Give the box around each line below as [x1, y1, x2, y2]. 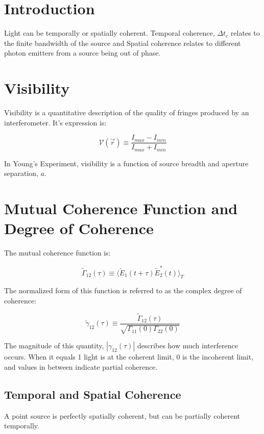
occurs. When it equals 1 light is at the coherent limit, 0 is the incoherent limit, [4, 351, 254, 362]
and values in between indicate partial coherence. [4, 361, 158, 372]
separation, [4, 168, 39, 178]
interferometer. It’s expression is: [4, 117, 107, 127]
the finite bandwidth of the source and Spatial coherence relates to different [4, 37, 241, 48]
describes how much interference [137, 340, 238, 351]
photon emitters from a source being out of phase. [4, 47, 161, 58]
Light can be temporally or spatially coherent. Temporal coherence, [4, 28, 215, 38]
